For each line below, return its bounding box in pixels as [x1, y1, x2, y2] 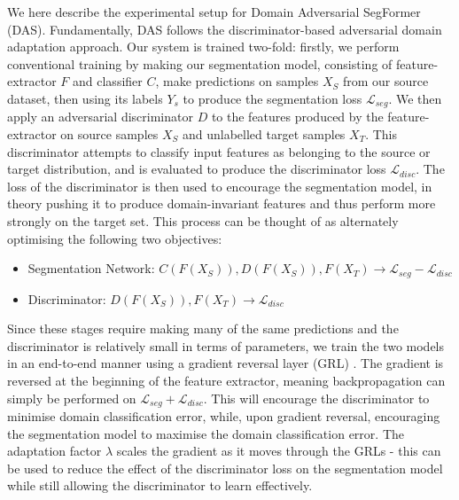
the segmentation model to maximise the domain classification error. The [7, 424, 404, 442]
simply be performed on [7, 388, 136, 407]
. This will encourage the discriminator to [203, 388, 430, 407]
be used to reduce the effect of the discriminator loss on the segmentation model [7, 458, 443, 477]
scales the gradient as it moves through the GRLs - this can [116, 441, 441, 460]
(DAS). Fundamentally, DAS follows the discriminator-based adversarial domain [7, 20, 442, 38]
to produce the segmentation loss [183, 89, 362, 107]
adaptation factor [7, 441, 102, 460]
